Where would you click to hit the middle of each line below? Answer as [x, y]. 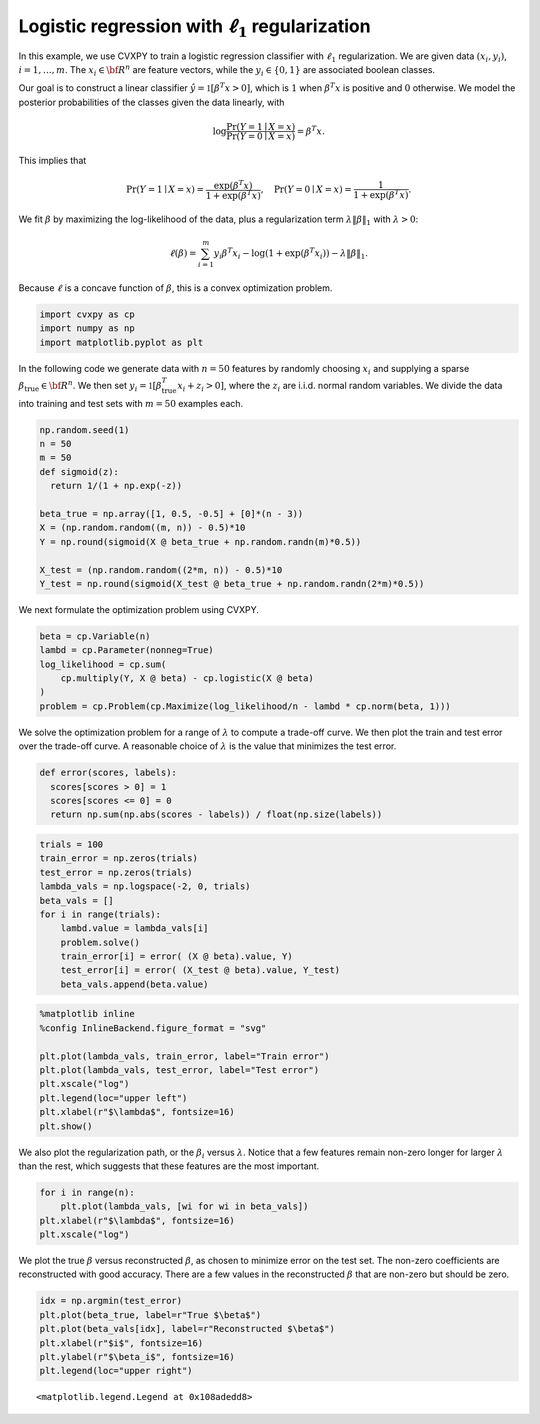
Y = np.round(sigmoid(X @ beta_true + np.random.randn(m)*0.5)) [200, 541]
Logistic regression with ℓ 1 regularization [194, 27]
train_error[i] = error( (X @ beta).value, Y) [177, 956]
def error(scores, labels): [108, 773]
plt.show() [66, 1126]
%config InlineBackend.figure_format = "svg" [153, 1028]
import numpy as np [87, 328]
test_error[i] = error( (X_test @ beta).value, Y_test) [200, 970]
